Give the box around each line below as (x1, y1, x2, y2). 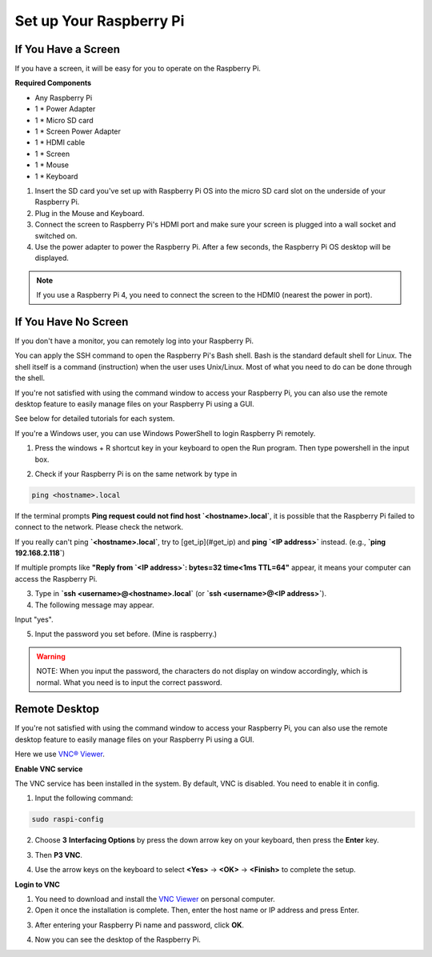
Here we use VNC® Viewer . (14, 749, 106, 759)
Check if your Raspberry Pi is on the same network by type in (34, 469, 238, 478)
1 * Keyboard (34, 171, 78, 181)
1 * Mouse (34, 160, 70, 170)
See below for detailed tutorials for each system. (14, 414, 175, 423)
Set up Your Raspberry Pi (14, 12, 185, 30)
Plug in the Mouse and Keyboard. (34, 208, 145, 218)
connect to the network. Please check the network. (14, 523, 184, 532)
